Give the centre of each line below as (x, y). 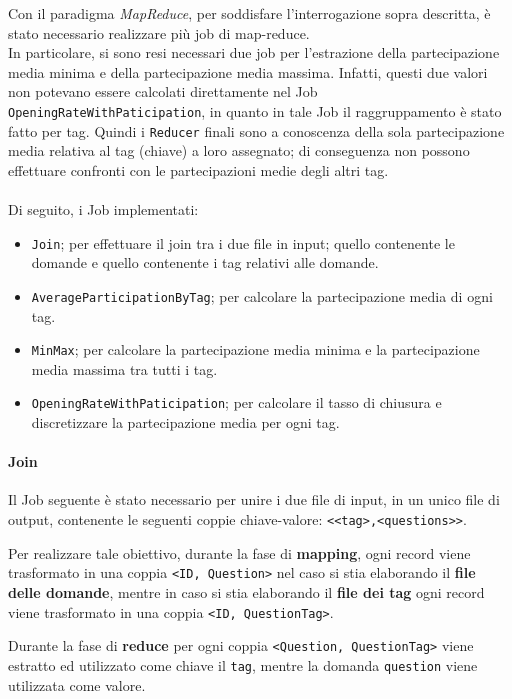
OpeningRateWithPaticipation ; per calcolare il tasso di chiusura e (236, 402)
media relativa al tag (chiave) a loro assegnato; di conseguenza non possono (239, 150)
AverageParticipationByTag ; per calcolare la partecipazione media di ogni (262, 295)
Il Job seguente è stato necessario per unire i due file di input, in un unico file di (254, 499)
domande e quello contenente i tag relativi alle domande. (205, 262)
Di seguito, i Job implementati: (103, 209)
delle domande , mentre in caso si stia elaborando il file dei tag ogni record (246, 591)
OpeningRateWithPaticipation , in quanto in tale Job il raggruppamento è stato (255, 110)
